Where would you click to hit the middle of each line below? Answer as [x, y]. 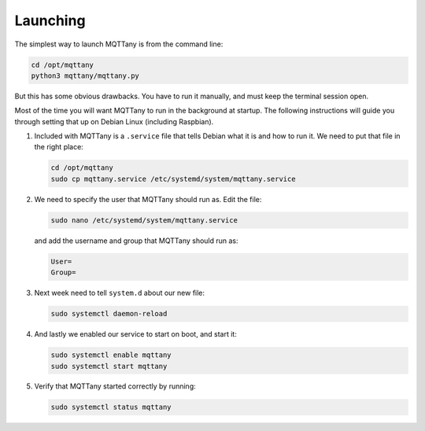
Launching [50, 20]
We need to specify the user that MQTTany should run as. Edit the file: [148, 199]
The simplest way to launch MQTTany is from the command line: [119, 44]
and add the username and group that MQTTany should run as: [137, 241]
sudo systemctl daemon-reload [109, 314]
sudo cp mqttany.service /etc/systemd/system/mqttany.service [173, 179]
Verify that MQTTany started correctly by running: [115, 386]
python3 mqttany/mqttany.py [85, 76]
